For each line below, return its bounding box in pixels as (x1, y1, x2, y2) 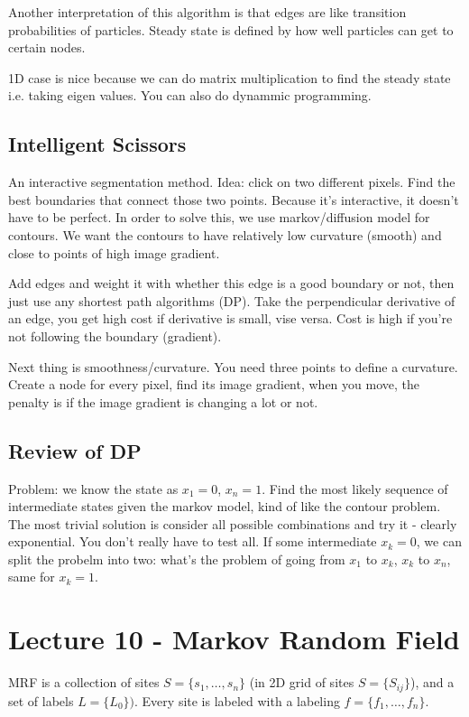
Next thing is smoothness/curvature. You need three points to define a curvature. (8, 357, 458, 376)
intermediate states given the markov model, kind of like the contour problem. (8, 497, 441, 516)
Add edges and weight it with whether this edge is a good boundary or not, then (8, 274, 455, 293)
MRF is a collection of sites (8, 673, 160, 692)
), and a (409, 673, 455, 692)
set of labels (8, 691, 74, 710)
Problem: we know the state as (8, 479, 179, 498)
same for (8, 567, 55, 586)
